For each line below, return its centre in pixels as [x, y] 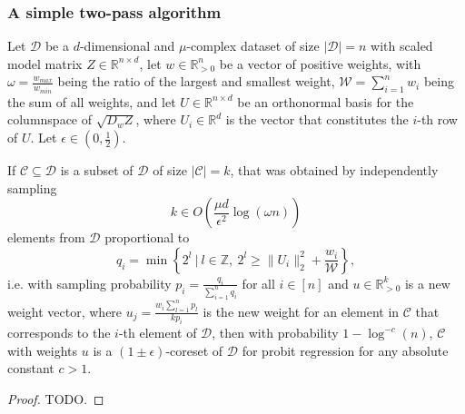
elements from [46, 237]
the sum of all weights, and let [92, 101]
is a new [427, 283]
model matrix [45, 63]
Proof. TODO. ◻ [56, 399]
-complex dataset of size [253, 46]
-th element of [158, 333]
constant [31, 368]
